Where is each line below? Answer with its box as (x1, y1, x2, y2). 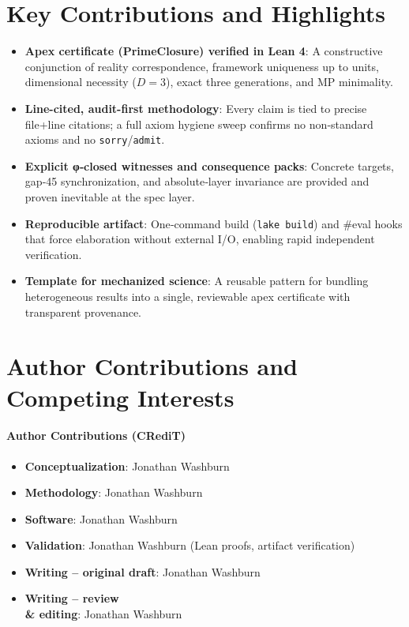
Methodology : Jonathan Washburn (24, 484, 203, 501)
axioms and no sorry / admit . (24, 131, 165, 148)
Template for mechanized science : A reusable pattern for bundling (24, 272, 369, 289)
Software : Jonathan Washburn (24, 510, 178, 527)
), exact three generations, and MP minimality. (166, 73, 393, 90)
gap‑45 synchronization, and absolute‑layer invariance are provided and (24, 173, 370, 190)
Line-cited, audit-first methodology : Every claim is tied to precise (24, 99, 367, 116)
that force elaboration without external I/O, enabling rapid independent (24, 231, 375, 247)
